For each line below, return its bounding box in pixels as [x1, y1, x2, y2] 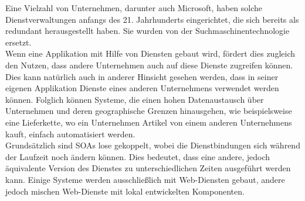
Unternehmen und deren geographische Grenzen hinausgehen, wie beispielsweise [5, 105, 292, 117]
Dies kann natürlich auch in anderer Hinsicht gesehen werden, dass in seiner [5, 70, 279, 82]
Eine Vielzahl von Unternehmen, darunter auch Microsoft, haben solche [5, 2, 263, 13]
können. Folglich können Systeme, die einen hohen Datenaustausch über [5, 93, 264, 105]
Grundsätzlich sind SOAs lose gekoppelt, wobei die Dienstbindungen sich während [5, 139, 300, 151]
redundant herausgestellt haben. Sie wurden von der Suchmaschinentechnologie [5, 25, 290, 37]
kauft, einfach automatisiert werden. [5, 127, 135, 140]
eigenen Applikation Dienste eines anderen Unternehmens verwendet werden [5, 82, 279, 94]
